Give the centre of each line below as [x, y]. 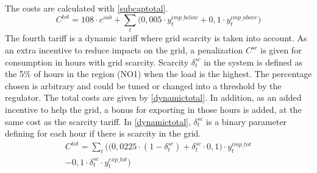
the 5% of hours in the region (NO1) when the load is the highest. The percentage [158, 74]
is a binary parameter [247, 121]
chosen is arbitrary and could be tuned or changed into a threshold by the [143, 85]
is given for [281, 50]
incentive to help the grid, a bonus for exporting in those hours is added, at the [153, 109]
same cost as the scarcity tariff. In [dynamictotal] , [98, 121]
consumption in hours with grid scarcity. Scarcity [97, 62]
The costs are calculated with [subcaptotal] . [87, 8]
